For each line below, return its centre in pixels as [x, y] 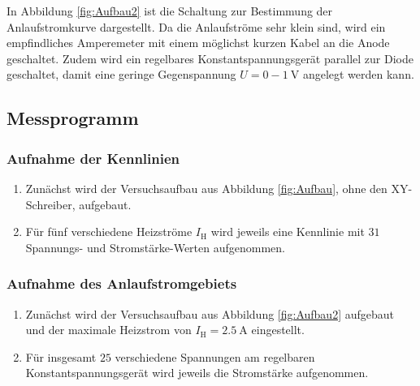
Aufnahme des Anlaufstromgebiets [122, 283]
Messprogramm [73, 118]
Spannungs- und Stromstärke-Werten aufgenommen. [155, 247]
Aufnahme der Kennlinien [93, 158]
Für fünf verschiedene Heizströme [109, 232]
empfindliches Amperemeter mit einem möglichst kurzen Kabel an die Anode [198, 43]
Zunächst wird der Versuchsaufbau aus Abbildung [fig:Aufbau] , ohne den [206, 188]
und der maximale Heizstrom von [108, 330]
